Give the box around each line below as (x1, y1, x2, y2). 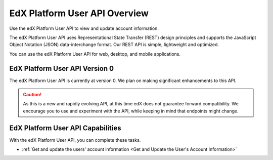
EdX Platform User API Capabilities (9, 124, 121, 132)
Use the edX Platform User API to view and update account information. (9, 25, 159, 31)
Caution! (23, 92, 42, 98)
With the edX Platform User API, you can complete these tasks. (9, 137, 141, 143)
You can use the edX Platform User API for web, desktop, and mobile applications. (9, 51, 181, 57)
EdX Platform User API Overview (9, 8, 149, 19)
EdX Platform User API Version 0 (9, 64, 114, 73)
